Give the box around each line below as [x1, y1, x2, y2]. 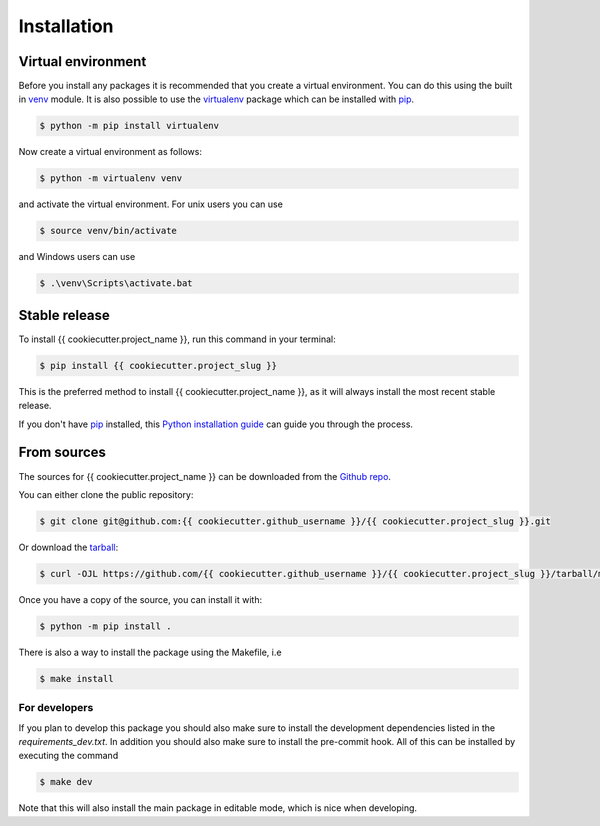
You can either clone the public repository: [18, 488, 194, 500]
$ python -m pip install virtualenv [39, 120, 220, 132]
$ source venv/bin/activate [39, 225, 177, 237]
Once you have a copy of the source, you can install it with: [18, 593, 263, 605]
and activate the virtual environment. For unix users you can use [18, 198, 284, 210]
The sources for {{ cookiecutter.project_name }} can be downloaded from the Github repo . [18, 470, 392, 482]
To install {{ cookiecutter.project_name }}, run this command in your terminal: [18, 333, 337, 345]
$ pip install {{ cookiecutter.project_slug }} [39, 360, 277, 371]
